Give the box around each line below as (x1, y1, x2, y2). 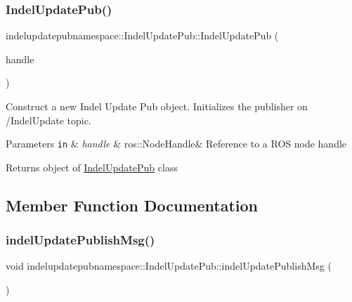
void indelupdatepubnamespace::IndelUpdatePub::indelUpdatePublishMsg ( (6, 258, 332, 273)
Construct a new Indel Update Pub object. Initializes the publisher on (6, 99, 308, 113)
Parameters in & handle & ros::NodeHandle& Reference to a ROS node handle (6, 136, 347, 151)
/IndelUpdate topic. (6, 112, 91, 127)
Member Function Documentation (6, 194, 259, 216)
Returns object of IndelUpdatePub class (6, 159, 178, 174)
